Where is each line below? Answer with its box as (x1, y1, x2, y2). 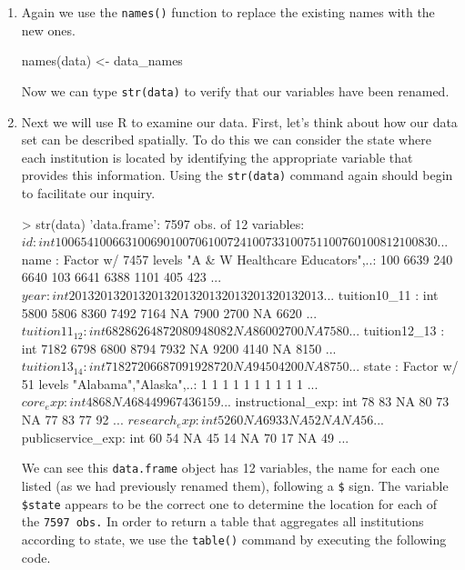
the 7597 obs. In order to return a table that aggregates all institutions (21, 512, 424, 531)
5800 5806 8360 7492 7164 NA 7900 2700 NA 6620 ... (21, 303, 318, 322)
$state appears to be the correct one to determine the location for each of (21, 494, 437, 513)
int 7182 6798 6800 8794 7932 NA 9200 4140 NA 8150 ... (21, 338, 337, 357)
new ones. (21, 20, 76, 39)
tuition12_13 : (363, 321, 445, 340)
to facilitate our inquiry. (21, 183, 156, 202)
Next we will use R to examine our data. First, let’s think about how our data (21, 112, 458, 131)
